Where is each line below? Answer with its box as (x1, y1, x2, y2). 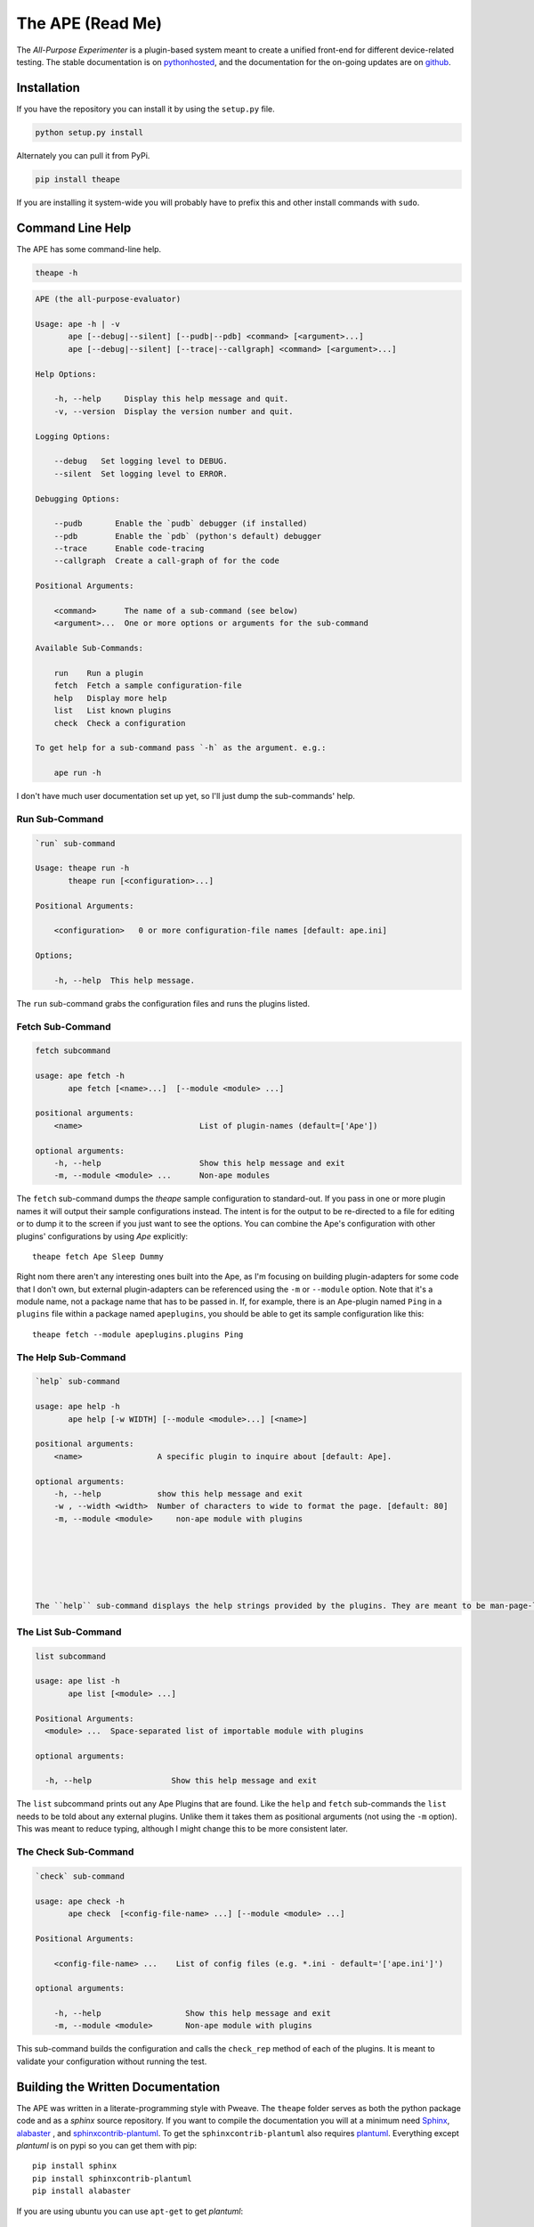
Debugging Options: (35, 494, 120, 503)
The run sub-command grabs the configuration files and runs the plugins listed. (16, 998, 311, 1008)
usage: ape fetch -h (35, 1071, 125, 1081)
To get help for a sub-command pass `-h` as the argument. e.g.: (35, 743, 327, 753)
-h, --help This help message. (53, 975, 196, 985)
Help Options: (35, 369, 97, 379)
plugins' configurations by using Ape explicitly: (16, 1230, 189, 1242)
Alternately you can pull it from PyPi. (16, 150, 150, 160)
